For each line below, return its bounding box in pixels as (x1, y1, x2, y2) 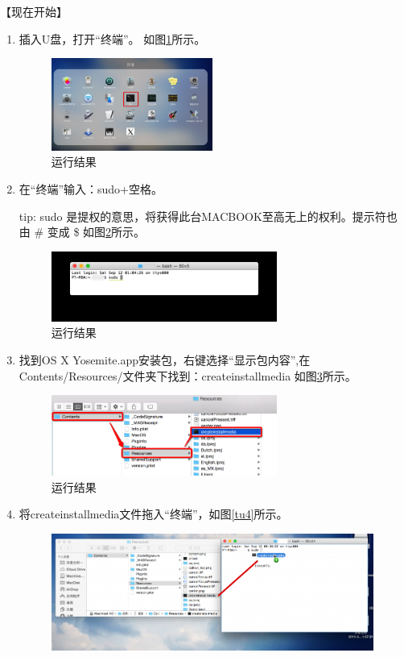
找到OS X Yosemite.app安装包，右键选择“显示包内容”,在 (19, 351, 311, 368)
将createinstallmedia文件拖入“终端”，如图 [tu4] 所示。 (19, 505, 288, 522)
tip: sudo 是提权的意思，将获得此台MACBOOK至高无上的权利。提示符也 (19, 207, 398, 224)
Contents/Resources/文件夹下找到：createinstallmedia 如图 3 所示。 (19, 367, 357, 384)
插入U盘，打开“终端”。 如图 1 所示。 (19, 30, 206, 47)
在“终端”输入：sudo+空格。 (19, 180, 163, 197)
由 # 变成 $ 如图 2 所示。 (19, 223, 146, 240)
